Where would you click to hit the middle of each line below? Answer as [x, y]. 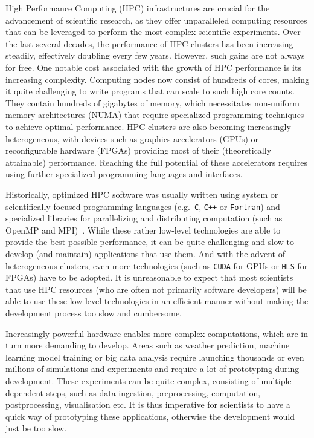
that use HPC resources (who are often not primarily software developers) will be [156, 289]
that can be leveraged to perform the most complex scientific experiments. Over [153, 32]
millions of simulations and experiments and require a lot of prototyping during [152, 369]
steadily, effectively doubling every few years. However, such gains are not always [155, 55]
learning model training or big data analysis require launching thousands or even [155, 357]
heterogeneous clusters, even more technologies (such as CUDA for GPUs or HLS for [157, 265]
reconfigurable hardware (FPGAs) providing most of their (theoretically [139, 150]
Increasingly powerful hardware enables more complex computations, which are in [157, 333]
